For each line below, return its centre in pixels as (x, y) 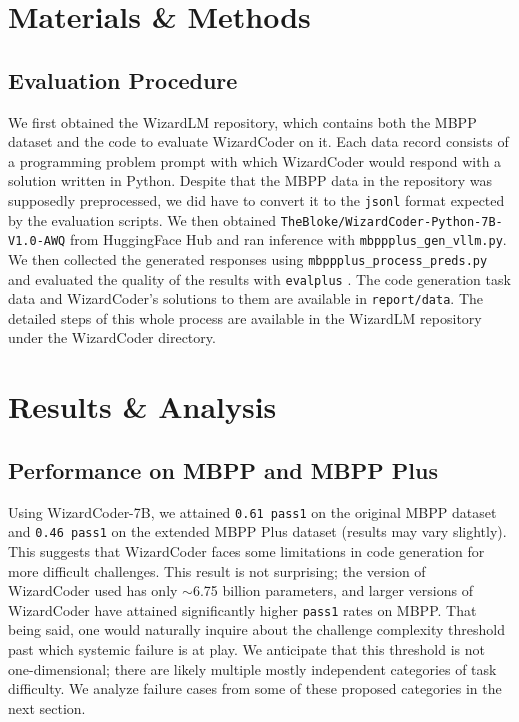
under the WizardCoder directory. (112, 337)
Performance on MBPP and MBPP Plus (223, 469)
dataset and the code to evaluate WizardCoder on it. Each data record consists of (258, 141)
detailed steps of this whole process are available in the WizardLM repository (245, 317)
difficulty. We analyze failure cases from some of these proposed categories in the (255, 688)
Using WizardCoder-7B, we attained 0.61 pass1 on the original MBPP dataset (252, 511)
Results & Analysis (142, 406)
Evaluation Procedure (123, 79)
